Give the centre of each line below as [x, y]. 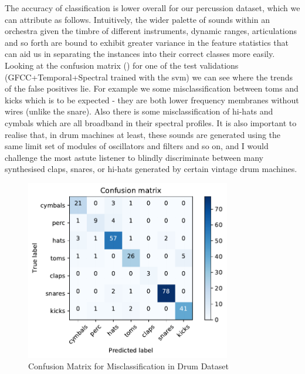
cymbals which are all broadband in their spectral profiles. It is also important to [151, 122]
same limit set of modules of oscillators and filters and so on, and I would [137, 146]
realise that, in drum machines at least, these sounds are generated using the [143, 134]
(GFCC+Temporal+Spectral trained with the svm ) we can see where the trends [149, 77]
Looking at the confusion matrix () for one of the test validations [122, 65]
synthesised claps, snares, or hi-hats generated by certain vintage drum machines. [151, 169]
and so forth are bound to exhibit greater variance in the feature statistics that [147, 42]
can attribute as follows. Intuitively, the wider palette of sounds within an [137, 19]
